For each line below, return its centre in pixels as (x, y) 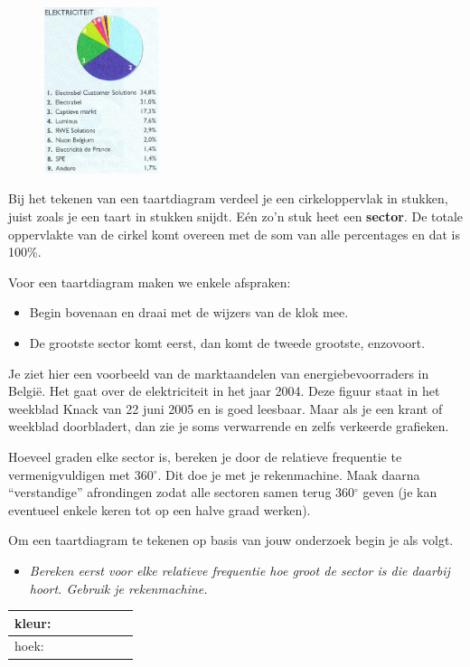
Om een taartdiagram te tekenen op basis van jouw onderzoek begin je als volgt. (231, 540)
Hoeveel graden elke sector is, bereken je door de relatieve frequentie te (205, 456)
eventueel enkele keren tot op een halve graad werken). (160, 509)
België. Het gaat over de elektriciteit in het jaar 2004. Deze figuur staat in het (224, 391)
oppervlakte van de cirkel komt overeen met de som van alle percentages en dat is (235, 234)
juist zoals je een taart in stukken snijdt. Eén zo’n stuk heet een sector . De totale (236, 216)
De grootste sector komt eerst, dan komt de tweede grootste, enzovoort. (227, 342)
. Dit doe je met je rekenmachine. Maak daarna (289, 474)
